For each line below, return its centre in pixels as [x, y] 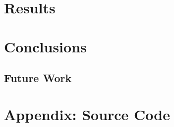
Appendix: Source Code [87, 114]
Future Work [38, 78]
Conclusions [45, 46]
